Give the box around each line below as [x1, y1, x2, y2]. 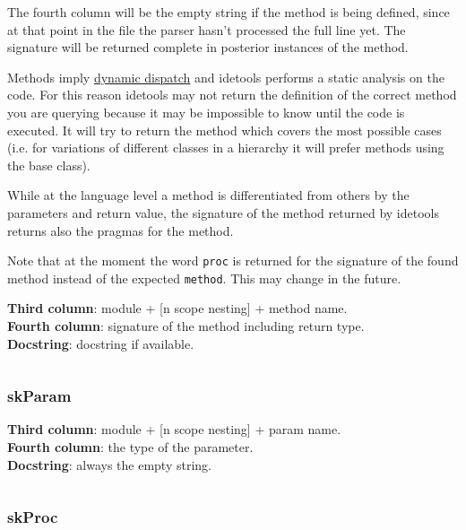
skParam [7, 385, 72, 407]
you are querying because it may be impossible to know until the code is [7, 102, 405, 121]
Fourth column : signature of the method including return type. [7, 317, 365, 335]
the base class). [7, 155, 91, 174]
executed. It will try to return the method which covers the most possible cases [7, 120, 442, 139]
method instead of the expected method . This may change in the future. [7, 268, 401, 287]
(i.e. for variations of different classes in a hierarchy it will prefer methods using [7, 138, 444, 157]
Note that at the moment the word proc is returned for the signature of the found [7, 251, 459, 270]
